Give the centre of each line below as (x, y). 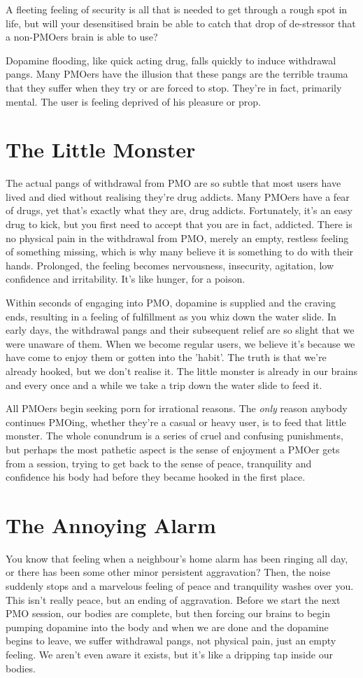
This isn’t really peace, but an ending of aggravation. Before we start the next (173, 599)
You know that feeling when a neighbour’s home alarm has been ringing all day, (177, 558)
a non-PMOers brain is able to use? (82, 37)
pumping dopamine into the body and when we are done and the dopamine (167, 627)
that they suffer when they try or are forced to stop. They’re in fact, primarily (174, 87)
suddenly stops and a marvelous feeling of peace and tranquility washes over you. (180, 586)
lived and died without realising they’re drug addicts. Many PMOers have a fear (178, 196)
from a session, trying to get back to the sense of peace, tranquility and (159, 463)
